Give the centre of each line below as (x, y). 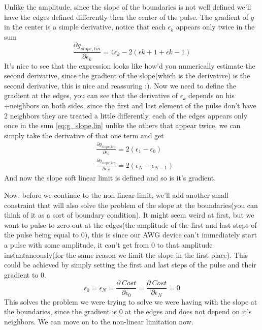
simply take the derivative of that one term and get (84, 135)
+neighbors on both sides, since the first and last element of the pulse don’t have (130, 106)
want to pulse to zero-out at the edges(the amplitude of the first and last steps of (130, 224)
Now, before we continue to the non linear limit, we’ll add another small (116, 195)
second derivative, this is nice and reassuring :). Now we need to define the (120, 85)
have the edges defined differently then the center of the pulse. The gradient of (126, 17)
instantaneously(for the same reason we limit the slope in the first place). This (126, 254)
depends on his (211, 95)
